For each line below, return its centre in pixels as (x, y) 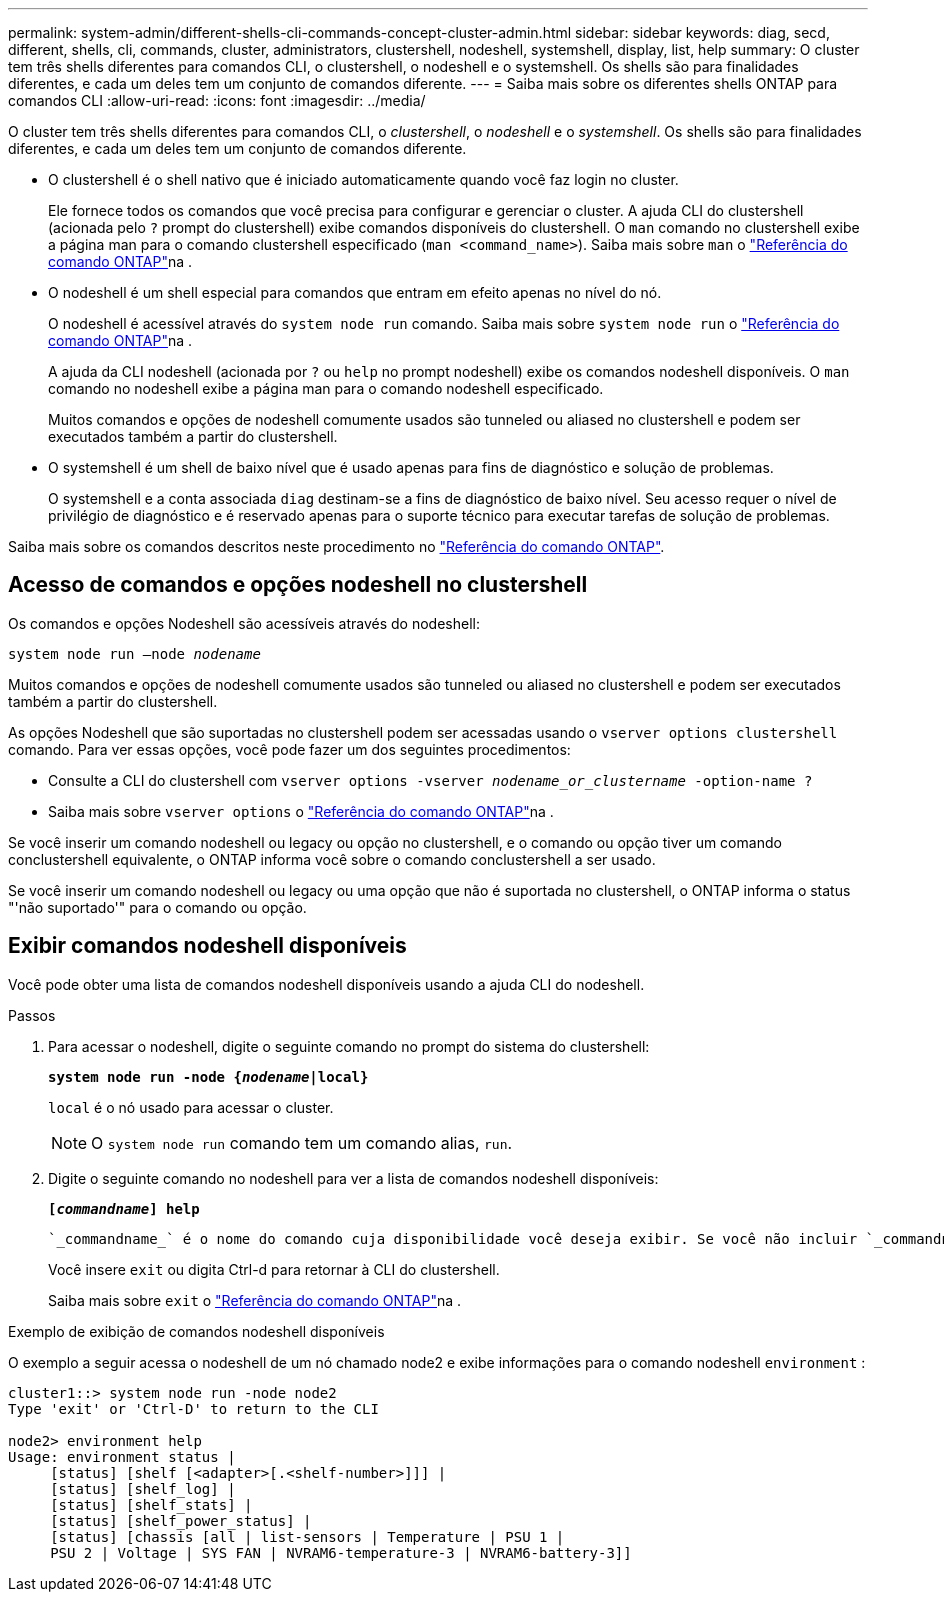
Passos (32, 1015)
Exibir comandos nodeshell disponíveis (207, 946)
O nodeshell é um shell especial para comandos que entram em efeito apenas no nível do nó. (355, 292)
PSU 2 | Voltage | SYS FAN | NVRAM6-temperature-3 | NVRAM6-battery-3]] (341, 1552)
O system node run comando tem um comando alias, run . (302, 1142)
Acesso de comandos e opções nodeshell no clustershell (298, 585)
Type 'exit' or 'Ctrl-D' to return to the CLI (193, 1408)
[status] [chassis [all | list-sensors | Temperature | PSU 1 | (307, 1536)
